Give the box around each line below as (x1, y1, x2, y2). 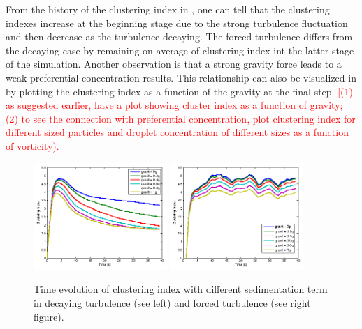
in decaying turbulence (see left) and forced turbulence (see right (34, 296, 311, 310)
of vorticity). (6, 138, 59, 153)
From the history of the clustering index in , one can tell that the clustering (6, 2, 330, 16)
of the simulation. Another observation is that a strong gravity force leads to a (6, 56, 342, 71)
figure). (34, 309, 64, 323)
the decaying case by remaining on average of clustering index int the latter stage (6, 43, 354, 57)
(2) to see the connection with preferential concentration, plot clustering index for (6, 111, 356, 125)
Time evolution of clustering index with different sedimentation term (34, 282, 328, 296)
